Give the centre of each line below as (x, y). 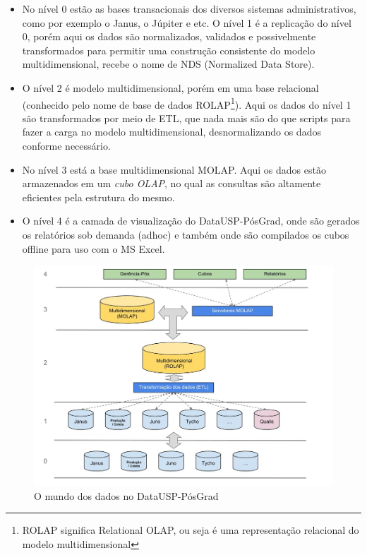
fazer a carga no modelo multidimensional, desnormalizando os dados (172, 132)
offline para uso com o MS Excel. (94, 248)
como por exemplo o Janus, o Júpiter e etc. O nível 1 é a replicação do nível (187, 22)
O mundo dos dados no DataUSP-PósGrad (126, 495)
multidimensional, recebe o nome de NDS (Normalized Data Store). (168, 64)
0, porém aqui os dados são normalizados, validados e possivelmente (169, 36)
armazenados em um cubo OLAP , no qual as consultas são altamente (172, 183)
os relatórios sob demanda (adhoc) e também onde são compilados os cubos (186, 234)
